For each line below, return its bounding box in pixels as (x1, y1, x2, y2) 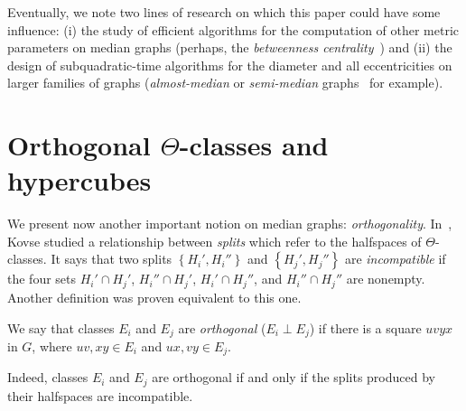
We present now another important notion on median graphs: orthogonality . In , (7, 214, 452, 233)
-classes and (179, 126, 329, 163)
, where (32, 336, 72, 355)
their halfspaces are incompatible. (7, 386, 193, 405)
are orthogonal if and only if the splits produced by (152, 368, 435, 387)
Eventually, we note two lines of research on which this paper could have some (7, 3, 441, 21)
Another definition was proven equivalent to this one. (7, 287, 302, 306)
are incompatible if (344, 249, 446, 268)
